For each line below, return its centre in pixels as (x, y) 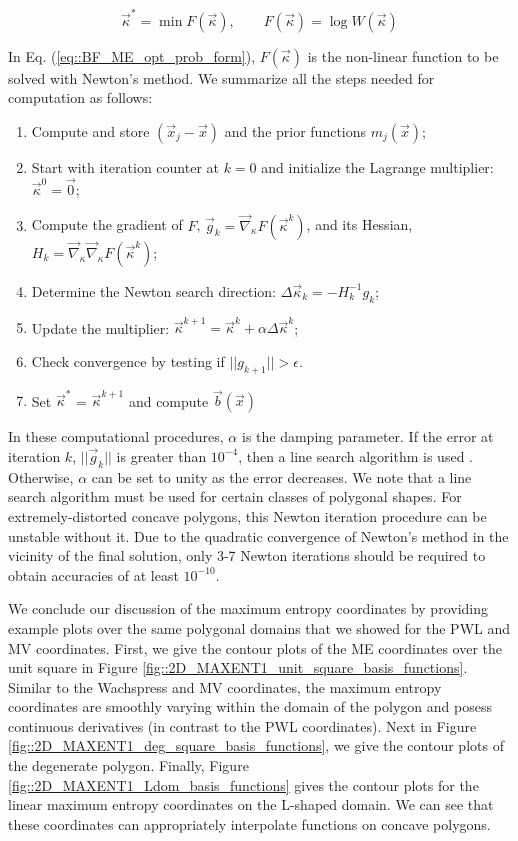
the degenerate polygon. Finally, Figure (128, 765)
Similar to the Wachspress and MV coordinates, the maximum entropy (225, 686)
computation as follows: (80, 97)
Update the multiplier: (100, 327)
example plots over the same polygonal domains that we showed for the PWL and (259, 627)
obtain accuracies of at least (93, 574)
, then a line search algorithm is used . (355, 455)
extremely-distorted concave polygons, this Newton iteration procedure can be (247, 515)
